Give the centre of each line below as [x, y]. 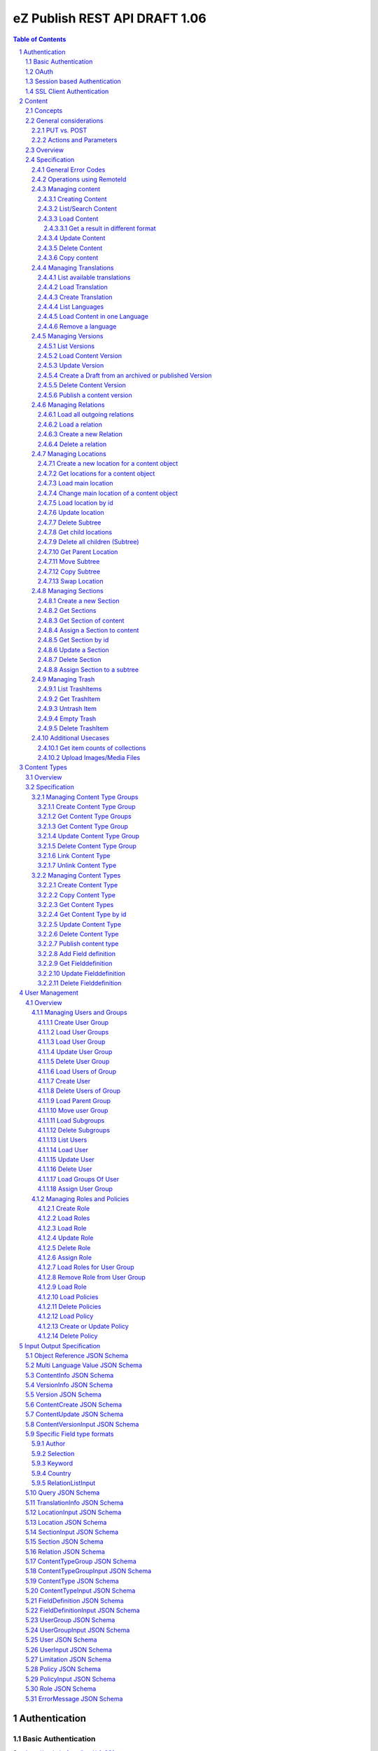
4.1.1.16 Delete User [65, 1169]
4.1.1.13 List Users [62, 1140]
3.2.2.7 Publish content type [78, 944]
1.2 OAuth [40, 71]
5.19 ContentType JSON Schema [72, 1581]
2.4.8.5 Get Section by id [73, 640]
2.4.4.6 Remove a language [77, 326]
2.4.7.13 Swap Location [71, 581]
